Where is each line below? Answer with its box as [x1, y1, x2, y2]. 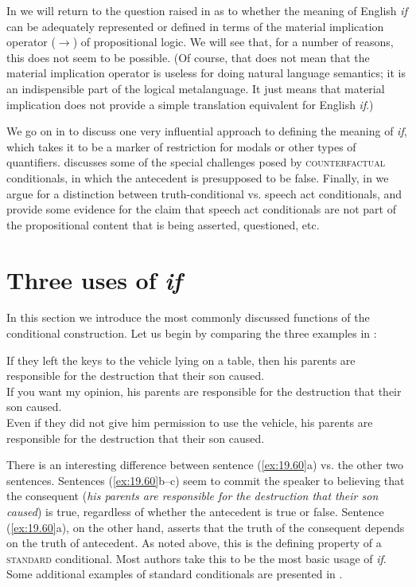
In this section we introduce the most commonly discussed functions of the [6, 309, 370, 326]
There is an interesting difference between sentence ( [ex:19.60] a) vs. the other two [6, 456, 403, 473]
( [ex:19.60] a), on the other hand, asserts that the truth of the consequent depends [6, 519, 405, 535]
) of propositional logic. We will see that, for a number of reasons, [72, 33, 394, 50]
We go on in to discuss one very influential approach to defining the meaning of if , [6, 123, 407, 139]
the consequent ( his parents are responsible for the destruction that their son [6, 487, 379, 504]
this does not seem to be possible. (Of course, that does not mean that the [6, 49, 370, 65]
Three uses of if [6, 263, 182, 296]
